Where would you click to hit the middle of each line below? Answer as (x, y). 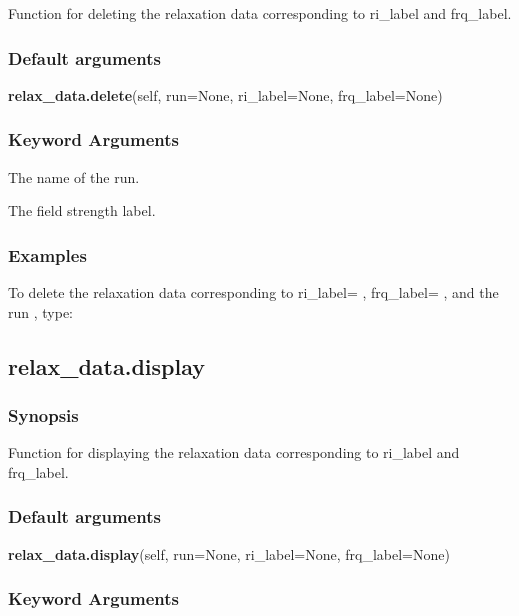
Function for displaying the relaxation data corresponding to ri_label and (234, 452)
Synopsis (43, 414)
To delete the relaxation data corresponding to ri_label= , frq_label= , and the (253, 292)
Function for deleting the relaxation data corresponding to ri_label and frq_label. (260, 13)
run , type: (41, 311)
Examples (47, 254)
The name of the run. (74, 176)
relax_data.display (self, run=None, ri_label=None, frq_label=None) (229, 553)
